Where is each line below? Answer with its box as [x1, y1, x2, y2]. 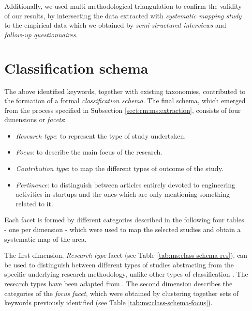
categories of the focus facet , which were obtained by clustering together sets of [4, 288, 239, 298]
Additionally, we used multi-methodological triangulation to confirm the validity [4, 1, 242, 11]
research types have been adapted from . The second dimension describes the [4, 279, 233, 288]
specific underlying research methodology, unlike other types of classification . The [4, 269, 248, 279]
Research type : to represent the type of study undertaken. [15, 130, 186, 140]
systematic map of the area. [4, 233, 87, 244]
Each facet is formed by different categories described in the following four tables [4, 215, 244, 225]
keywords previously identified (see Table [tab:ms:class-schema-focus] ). [4, 297, 213, 308]
